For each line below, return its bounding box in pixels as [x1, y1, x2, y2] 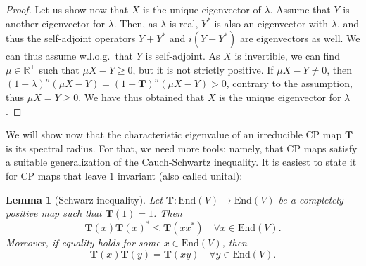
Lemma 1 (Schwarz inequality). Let [6, 192, 163, 206]
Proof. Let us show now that [6, 2, 129, 16]
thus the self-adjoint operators [6, 31, 136, 46]
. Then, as [113, 15, 158, 30]
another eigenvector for [6, 15, 105, 30]
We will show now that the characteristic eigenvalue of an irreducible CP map [6, 127, 342, 142]
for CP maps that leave [6, 168, 106, 182]
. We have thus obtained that [78, 89, 205, 104]
